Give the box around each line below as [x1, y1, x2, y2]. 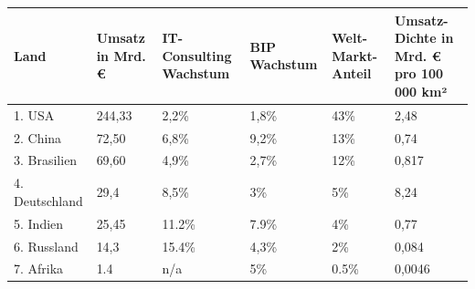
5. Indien [14, 213, 64, 232]
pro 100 [394, 64, 444, 83]
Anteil [332, 64, 372, 83]
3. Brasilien [14, 150, 78, 170]
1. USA [14, 105, 55, 124]
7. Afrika [14, 259, 64, 278]
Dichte [394, 28, 437, 47]
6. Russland [14, 236, 79, 255]
